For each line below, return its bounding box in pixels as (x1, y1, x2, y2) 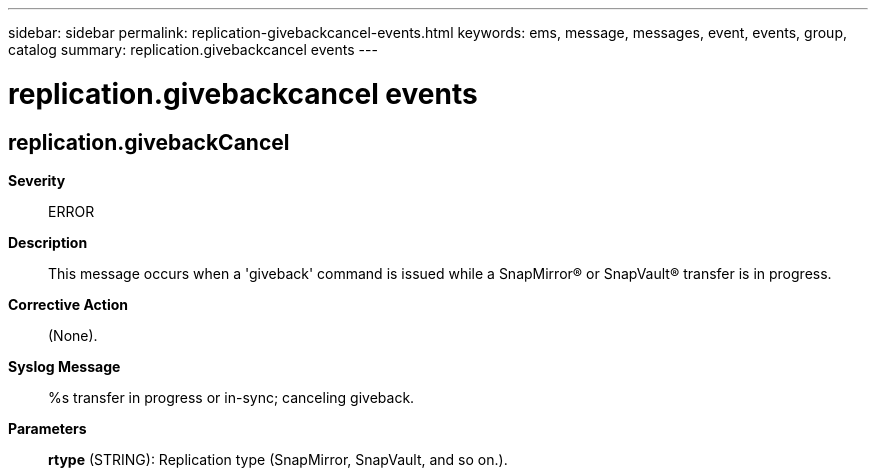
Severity (8, 171, 66, 189)
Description (8, 233, 88, 251)
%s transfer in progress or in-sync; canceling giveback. (48, 388, 415, 406)
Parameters (8, 419, 87, 437)
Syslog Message (8, 357, 121, 375)
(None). (48, 326, 98, 344)
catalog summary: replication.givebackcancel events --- (8, 41, 378, 58)
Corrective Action (8, 295, 128, 313)
